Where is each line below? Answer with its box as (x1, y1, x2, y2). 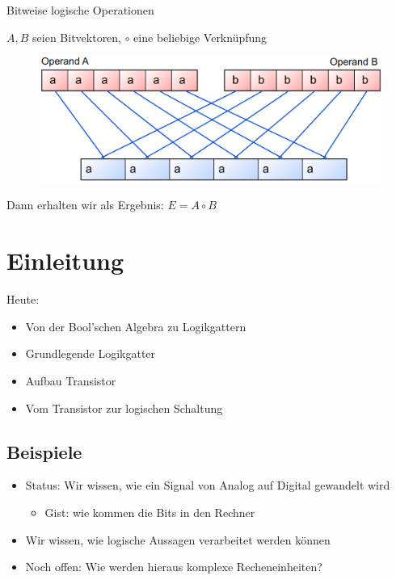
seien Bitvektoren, (32, 28, 122, 45)
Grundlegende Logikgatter (25, 345, 156, 362)
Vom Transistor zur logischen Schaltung (25, 399, 223, 416)
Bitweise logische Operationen (6, 2, 154, 18)
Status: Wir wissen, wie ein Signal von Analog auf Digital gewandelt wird (25, 477, 390, 494)
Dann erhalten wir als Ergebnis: (6, 196, 164, 213)
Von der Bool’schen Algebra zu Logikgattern (25, 317, 246, 334)
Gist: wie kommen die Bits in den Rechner (44, 503, 255, 520)
